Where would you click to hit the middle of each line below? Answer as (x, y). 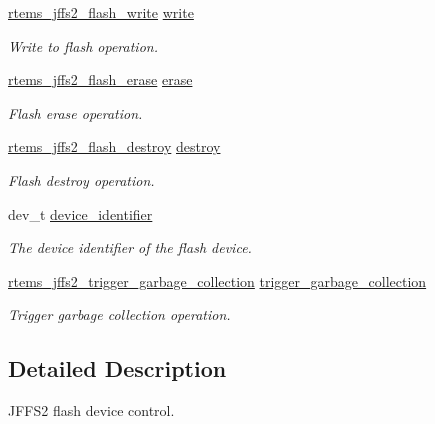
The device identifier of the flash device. (130, 247)
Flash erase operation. (75, 112)
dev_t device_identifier (80, 213)
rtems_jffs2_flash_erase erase (100, 79)
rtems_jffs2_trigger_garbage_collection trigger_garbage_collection (217, 280)
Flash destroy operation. (81, 179)
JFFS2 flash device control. (91, 410)
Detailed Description (117, 368)
